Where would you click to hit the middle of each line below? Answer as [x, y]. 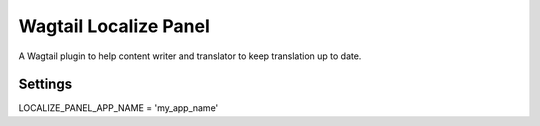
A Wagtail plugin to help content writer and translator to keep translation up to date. [190, 56]
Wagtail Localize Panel [114, 26]
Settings [45, 84]
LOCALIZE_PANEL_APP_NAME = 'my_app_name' [118, 108]
